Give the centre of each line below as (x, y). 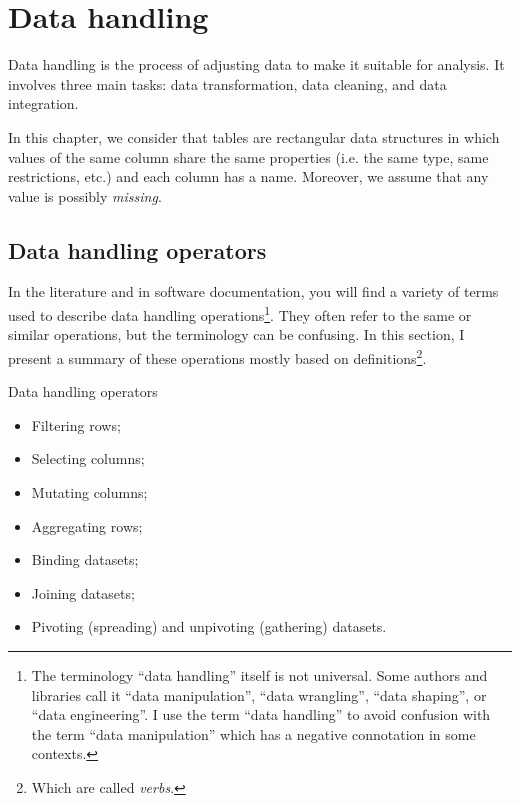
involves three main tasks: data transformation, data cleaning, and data (227, 83)
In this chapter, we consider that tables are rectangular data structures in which (254, 136)
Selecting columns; (88, 458)
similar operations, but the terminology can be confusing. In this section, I (236, 334)
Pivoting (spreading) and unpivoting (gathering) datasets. (209, 626)
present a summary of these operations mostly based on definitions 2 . (217, 356)
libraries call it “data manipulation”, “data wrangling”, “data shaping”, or (259, 694)
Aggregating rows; (87, 525)
